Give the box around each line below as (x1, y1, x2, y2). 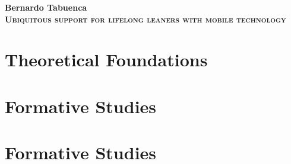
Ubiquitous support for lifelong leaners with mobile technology (5, 12, 286, 25)
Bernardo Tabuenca (5, 1, 87, 13)
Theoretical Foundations (5, 47, 208, 72)
